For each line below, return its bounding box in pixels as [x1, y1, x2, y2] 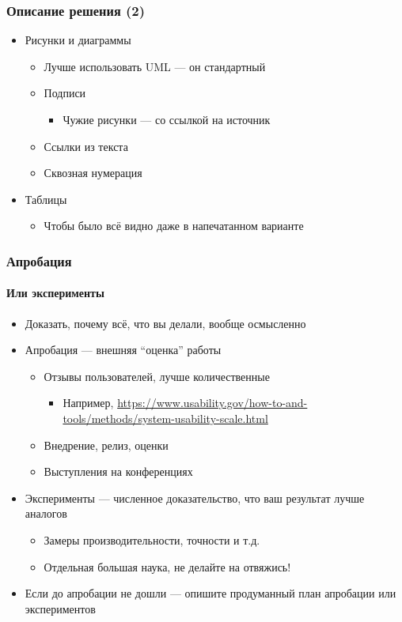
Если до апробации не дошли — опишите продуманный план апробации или [25, 585, 396, 601]
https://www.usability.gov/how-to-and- [117, 394, 308, 411]
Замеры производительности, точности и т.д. [44, 531, 260, 548]
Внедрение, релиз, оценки [44, 436, 169, 453]
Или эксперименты [6, 285, 104, 301]
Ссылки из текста [44, 138, 128, 154]
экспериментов [25, 600, 96, 616]
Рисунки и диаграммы [25, 32, 131, 48]
